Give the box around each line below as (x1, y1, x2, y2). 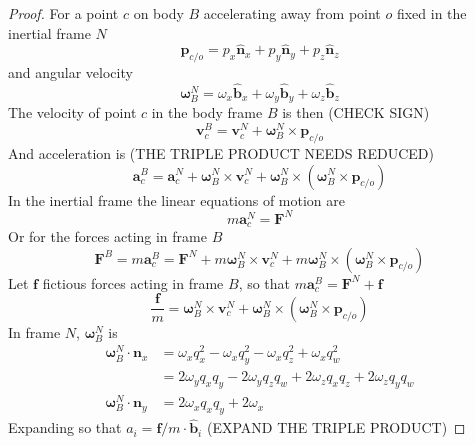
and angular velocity (8, 62, 133, 83)
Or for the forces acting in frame (8, 226, 207, 247)
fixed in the (396, 3, 467, 23)
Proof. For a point (8, 3, 119, 23)
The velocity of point (8, 102, 137, 123)
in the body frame (151, 102, 263, 123)
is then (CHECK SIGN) (282, 102, 430, 123)
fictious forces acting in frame (42, 272, 224, 293)
